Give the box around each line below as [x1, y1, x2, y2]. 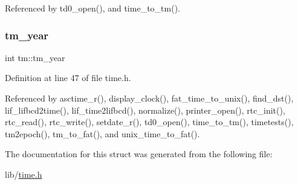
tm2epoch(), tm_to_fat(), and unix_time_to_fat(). [5, 127, 200, 140]
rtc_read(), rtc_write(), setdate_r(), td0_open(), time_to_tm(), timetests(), [5, 115, 294, 128]
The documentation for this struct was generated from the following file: [5, 148, 273, 160]
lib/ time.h [5, 167, 42, 180]
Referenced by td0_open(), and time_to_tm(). [5, 2, 180, 14]
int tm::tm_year [5, 51, 65, 63]
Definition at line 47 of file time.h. [5, 71, 131, 84]
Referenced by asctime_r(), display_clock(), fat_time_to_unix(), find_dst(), [5, 92, 294, 104]
